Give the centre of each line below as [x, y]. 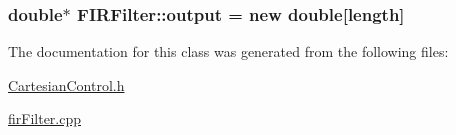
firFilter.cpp [45, 118]
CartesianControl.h [66, 84]
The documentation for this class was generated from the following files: [228, 51]
